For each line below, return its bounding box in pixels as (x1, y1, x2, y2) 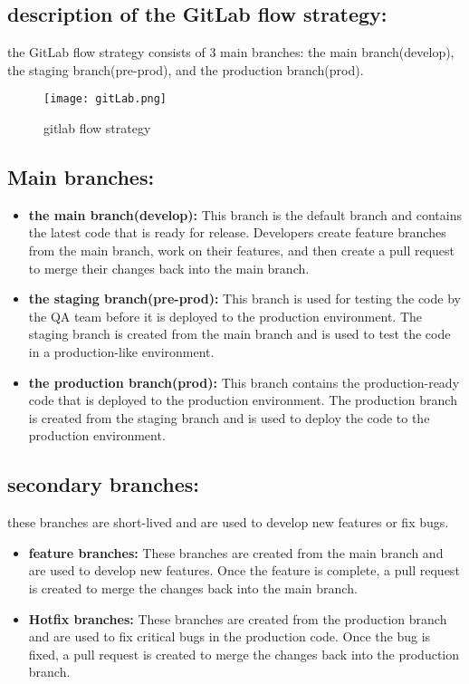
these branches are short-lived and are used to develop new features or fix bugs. (7, 513, 449, 532)
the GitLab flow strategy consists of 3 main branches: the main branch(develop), (7, 43, 455, 62)
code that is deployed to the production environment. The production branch (28, 390, 457, 409)
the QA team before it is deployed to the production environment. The (28, 306, 422, 325)
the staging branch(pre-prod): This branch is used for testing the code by (28, 289, 461, 308)
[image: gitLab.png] (43, 92, 167, 106)
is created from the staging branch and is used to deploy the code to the (28, 408, 430, 427)
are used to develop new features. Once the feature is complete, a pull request (28, 561, 460, 580)
